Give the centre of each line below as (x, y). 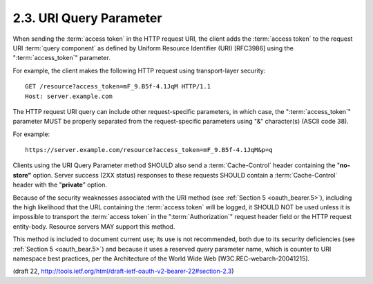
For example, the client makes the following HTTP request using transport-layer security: (139, 70)
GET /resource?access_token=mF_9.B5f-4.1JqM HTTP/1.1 (118, 87)
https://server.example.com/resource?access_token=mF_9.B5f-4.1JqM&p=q (149, 150)
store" (22, 175)
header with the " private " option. (60, 185)
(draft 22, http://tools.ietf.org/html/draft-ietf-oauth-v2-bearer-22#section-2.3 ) (123, 271)
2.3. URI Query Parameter (87, 18)
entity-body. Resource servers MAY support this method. (94, 226)
